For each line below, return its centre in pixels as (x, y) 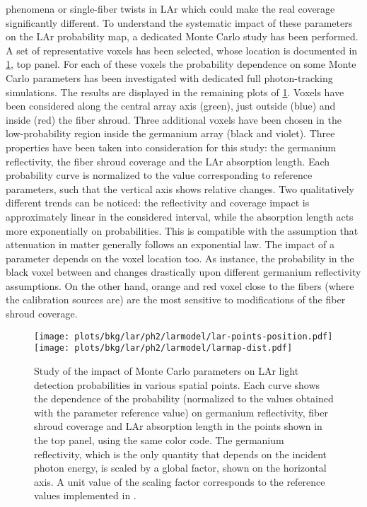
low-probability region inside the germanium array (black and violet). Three (170, 133)
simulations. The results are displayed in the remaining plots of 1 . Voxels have (175, 92)
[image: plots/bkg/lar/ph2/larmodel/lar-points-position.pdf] (183, 336)
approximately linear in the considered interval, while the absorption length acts (180, 216)
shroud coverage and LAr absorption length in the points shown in (178, 426)
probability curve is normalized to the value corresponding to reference (159, 175)
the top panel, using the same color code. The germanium (159, 439)
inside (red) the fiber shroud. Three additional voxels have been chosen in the (174, 119)
